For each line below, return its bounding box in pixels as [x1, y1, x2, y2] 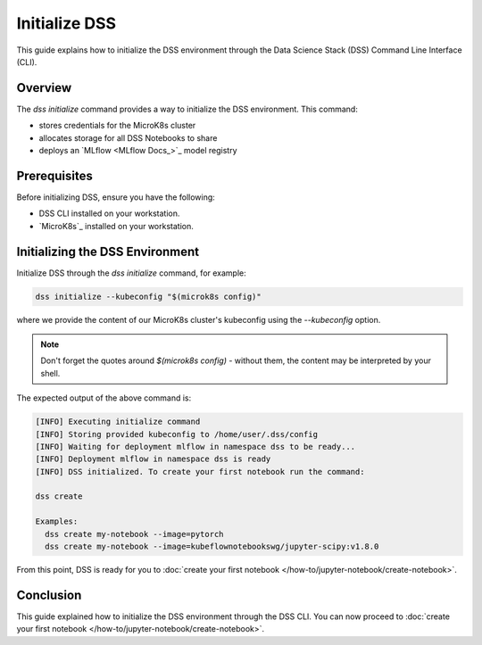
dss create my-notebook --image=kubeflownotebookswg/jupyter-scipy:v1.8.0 [45, 542, 379, 552]
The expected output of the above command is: [16, 393, 192, 403]
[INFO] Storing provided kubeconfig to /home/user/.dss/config [35, 429, 319, 439]
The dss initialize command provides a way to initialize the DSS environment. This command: [16, 103, 359, 114]
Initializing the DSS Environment [16, 244, 200, 259]
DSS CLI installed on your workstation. [38, 208, 180, 219]
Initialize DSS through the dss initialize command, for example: [16, 268, 247, 278]
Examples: [35, 517, 79, 526]
